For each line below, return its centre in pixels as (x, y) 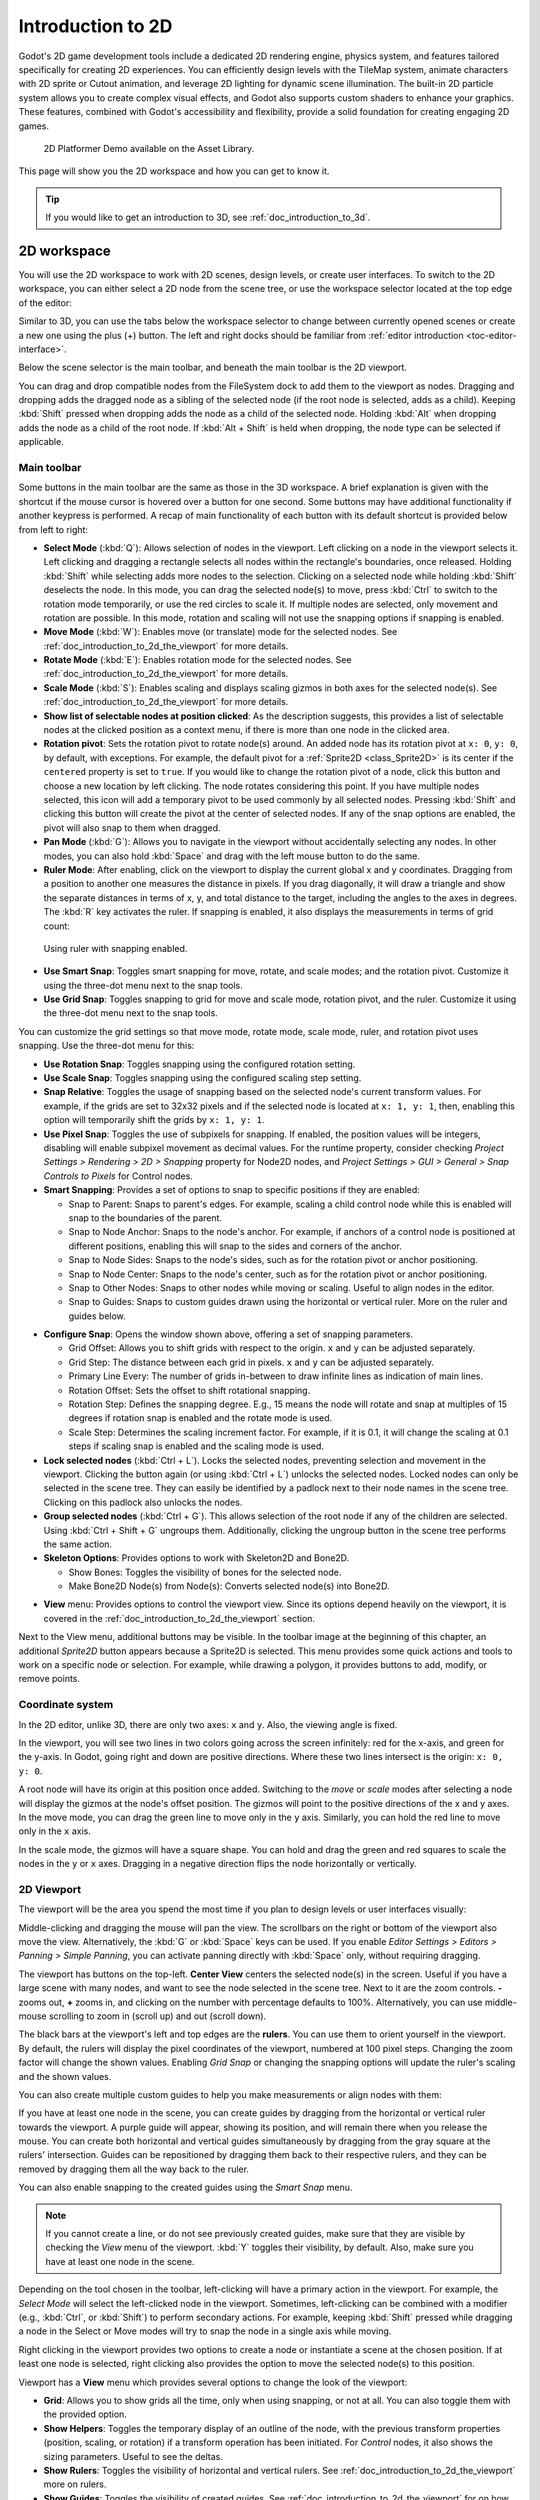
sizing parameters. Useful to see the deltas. (133, 2456)
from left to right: (53, 529)
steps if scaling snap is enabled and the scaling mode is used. (196, 1446)
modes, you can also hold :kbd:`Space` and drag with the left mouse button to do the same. (231, 856)
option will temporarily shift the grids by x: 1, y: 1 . (154, 1120)
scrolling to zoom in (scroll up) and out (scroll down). (157, 2016)
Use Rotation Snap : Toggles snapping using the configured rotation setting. (199, 1064)
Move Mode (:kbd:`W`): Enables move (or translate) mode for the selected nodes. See (220, 632)
